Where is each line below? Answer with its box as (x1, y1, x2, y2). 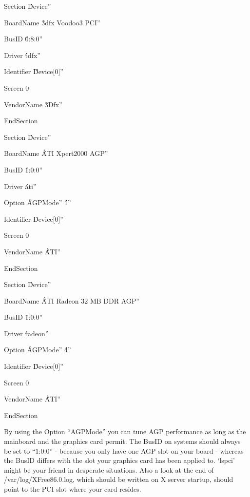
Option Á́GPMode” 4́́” (4, 344, 71, 355)
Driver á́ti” (4, 181, 37, 191)
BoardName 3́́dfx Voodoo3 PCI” (4, 17, 100, 27)
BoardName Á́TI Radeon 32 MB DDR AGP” (4, 295, 139, 306)
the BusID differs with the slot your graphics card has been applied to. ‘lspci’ (4, 455, 235, 465)
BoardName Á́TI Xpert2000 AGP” (4, 148, 108, 158)
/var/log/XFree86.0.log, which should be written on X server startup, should (4, 474, 233, 484)
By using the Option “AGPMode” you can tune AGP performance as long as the (4, 426, 246, 437)
